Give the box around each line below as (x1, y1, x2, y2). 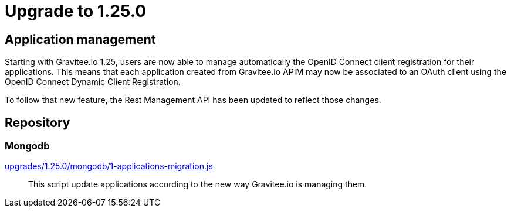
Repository (5, 115, 70, 130)
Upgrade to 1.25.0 (5, 1, 147, 21)
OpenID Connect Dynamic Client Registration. (5, 77, 181, 87)
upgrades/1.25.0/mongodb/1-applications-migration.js (5, 161, 213, 172)
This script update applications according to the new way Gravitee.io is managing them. (28, 179, 367, 190)
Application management (5, 32, 156, 47)
